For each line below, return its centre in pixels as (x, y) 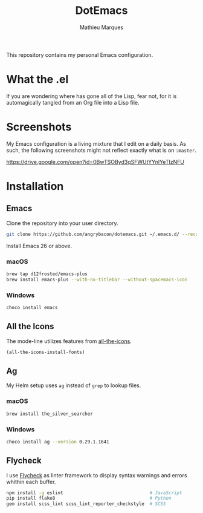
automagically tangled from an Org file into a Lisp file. (73, 102)
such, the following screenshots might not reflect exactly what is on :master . (101, 150)
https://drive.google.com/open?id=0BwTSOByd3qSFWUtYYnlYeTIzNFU (95, 162)
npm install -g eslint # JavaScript (94, 493)
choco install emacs (32, 308)
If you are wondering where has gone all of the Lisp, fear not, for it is (92, 96)
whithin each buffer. (31, 482)
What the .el (37, 80)
